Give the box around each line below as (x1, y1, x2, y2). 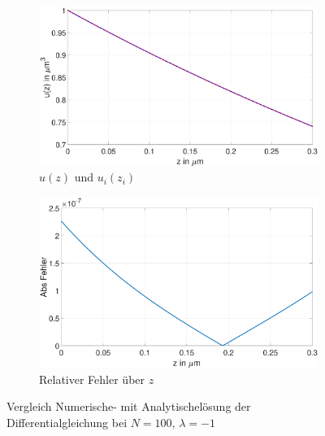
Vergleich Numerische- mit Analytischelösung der (6, 398, 251, 415)
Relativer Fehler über (39, 370, 145, 387)
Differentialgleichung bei (6, 413, 128, 430)
